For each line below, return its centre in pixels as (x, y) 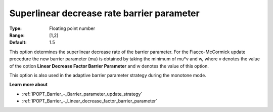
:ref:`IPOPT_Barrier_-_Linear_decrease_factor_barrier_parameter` (90, 101)
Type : (16, 28)
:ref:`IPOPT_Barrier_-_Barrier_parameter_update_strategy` (82, 94)
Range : (17, 35)
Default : (18, 43)
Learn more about (29, 85)
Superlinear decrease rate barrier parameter (104, 13)
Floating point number (72, 28)
